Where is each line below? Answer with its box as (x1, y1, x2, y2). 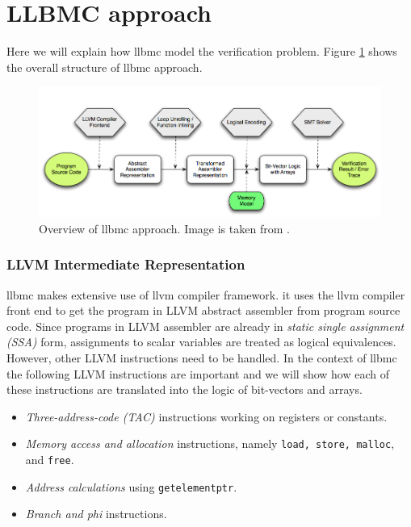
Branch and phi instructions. (25, 505, 167, 522)
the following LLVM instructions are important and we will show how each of (6, 365, 390, 382)
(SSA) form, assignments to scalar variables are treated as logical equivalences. (6, 333, 396, 350)
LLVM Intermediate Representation (6, 254, 245, 274)
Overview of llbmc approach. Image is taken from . (39, 220, 290, 236)
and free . (25, 451, 74, 468)
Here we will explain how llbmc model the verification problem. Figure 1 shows (6, 43, 397, 60)
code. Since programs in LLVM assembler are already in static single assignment (6, 317, 405, 334)
